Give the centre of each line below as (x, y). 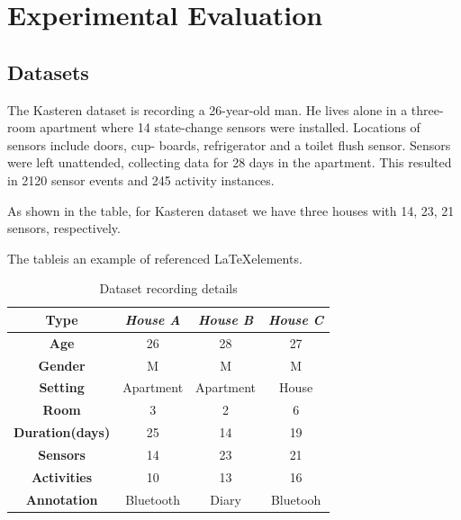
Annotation (62, 499)
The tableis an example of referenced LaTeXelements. (155, 258)
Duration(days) (62, 432)
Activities (62, 476)
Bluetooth (153, 499)
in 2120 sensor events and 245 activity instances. (141, 179)
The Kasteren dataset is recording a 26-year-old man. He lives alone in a (208, 109)
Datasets (48, 72)
